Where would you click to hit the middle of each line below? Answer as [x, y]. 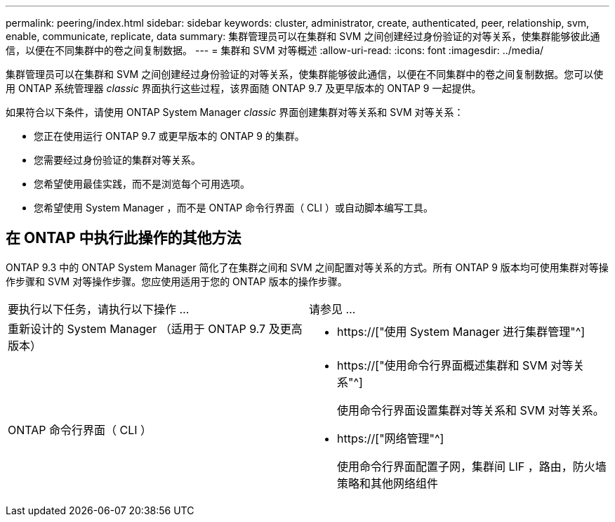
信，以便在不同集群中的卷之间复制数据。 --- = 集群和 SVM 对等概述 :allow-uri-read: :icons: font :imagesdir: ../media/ [275, 50]
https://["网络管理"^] [391, 438]
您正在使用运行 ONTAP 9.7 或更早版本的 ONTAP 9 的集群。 [169, 136]
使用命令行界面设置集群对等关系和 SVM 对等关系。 [471, 410]
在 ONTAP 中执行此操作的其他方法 [124, 238]
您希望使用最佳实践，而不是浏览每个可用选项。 [142, 184]
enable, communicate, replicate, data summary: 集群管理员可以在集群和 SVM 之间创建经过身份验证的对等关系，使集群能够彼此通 [303, 36]
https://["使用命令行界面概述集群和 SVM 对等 [455, 365]
